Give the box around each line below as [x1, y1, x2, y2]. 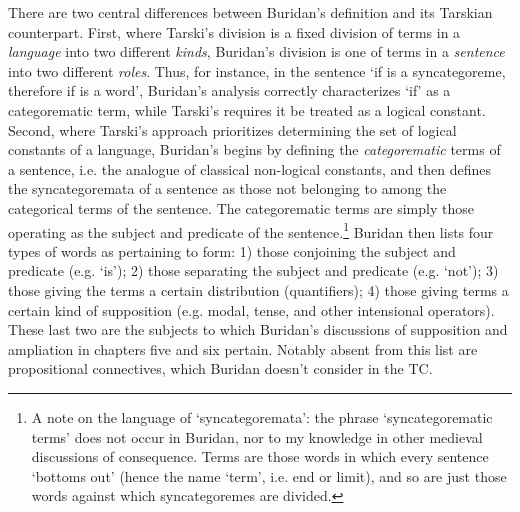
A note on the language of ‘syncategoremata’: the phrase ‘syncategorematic [31, 406, 493, 427]
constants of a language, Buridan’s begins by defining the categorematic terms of [8, 139, 501, 160]
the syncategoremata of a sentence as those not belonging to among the [8, 178, 447, 199]
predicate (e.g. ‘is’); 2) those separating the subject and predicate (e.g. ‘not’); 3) [8, 260, 499, 281]
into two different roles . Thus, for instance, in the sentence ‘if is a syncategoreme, [8, 60, 506, 81]
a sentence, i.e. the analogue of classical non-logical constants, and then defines [8, 158, 492, 179]
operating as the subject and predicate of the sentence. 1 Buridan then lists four [8, 218, 494, 242]
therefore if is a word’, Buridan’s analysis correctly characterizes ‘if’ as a [8, 80, 451, 101]
